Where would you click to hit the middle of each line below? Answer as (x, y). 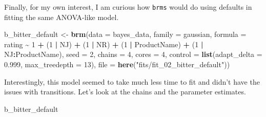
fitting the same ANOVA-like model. (62, 17)
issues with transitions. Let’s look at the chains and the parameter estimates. (125, 92)
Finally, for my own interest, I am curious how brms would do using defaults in (128, 7)
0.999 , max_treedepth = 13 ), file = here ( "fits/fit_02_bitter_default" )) (117, 64)
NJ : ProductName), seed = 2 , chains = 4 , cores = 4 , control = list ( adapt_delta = (133, 54)
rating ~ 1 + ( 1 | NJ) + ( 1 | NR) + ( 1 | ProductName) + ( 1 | (104, 44)
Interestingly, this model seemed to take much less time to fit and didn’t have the (132, 81)
